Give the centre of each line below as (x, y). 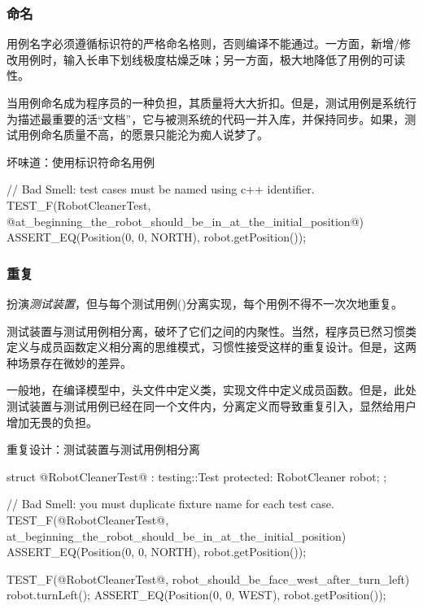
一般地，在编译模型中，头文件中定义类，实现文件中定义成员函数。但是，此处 (211, 390)
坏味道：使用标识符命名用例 (81, 161)
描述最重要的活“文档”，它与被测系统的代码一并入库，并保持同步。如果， (211, 118)
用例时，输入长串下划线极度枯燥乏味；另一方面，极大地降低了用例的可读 (211, 59)
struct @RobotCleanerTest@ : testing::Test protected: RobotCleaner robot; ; (197, 476)
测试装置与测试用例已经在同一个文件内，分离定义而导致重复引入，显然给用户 (211, 405)
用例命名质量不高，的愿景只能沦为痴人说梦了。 (143, 135)
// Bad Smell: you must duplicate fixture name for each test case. (170, 504)
